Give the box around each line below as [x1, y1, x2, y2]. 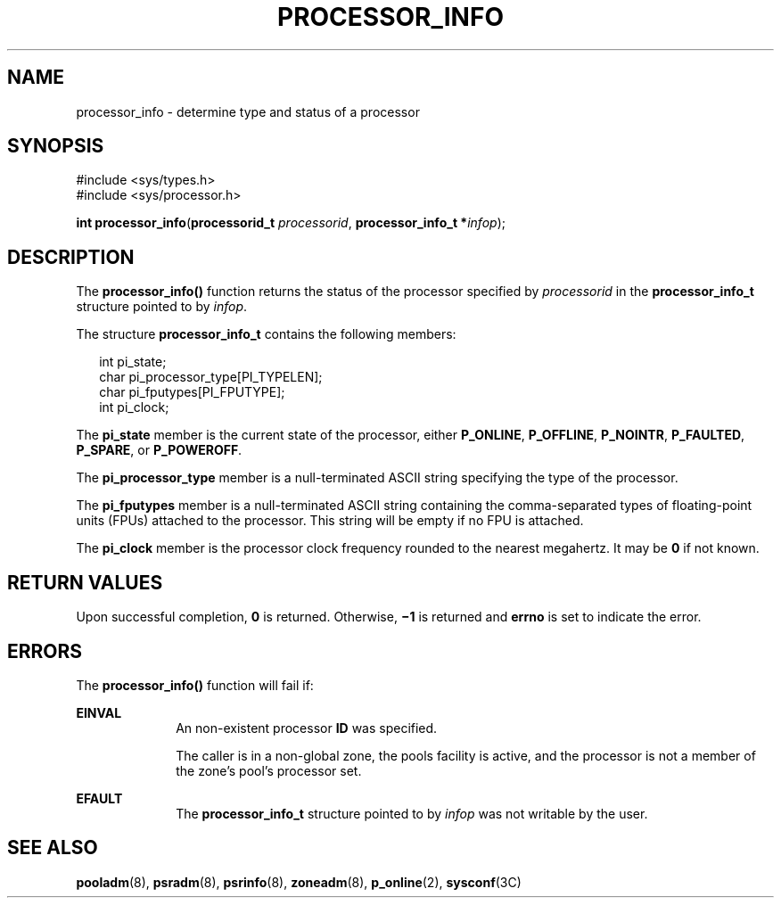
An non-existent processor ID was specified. [176, 720, 438, 736]
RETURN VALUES [7, 571, 163, 594]
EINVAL [76, 704, 122, 720]
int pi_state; [99, 354, 167, 370]
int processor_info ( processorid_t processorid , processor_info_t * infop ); [76, 215, 506, 231]
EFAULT [76, 790, 123, 806]
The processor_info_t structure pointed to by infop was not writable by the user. [176, 805, 648, 821]
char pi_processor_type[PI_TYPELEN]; [99, 369, 323, 385]
